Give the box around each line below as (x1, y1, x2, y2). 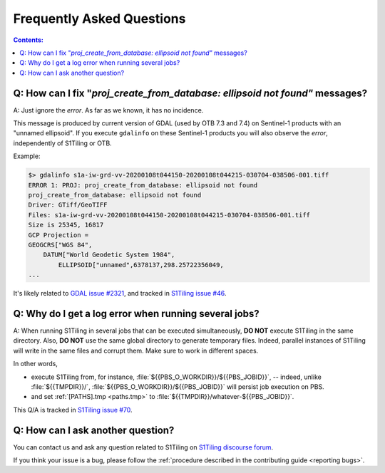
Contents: (13, 36, 44, 44)
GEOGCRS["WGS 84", (28, 241, 93, 249)
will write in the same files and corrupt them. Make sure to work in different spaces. (13, 346, 259, 355)
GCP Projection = (28, 231, 89, 239)
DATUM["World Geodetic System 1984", (43, 251, 175, 259)
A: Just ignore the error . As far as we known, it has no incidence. (13, 105, 204, 114)
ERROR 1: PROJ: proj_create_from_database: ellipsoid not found (28, 181, 258, 189)
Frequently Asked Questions (13, 11, 186, 26)
